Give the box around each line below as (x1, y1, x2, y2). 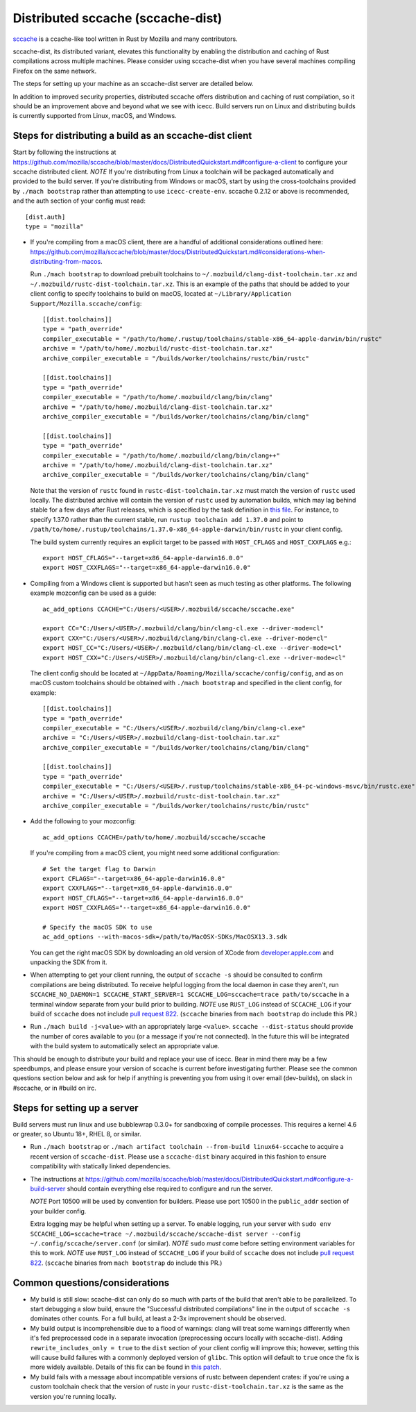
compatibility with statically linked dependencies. (30, 1162, 171, 1170)
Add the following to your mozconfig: (30, 817, 137, 825)
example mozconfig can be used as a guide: (30, 589, 157, 597)
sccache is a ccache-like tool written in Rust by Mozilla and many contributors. (12, 35, 239, 43)
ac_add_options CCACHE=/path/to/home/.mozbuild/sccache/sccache (42, 833, 266, 841)
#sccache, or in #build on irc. (12, 1084, 96, 1092)
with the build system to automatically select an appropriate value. (30, 1042, 220, 1050)
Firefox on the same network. (12, 67, 97, 75)
